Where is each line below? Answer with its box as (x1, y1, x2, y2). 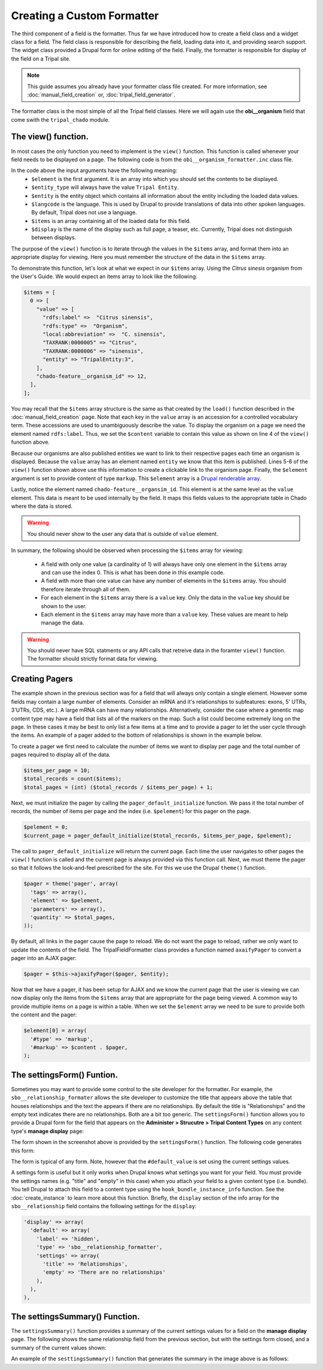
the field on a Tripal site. (11, 55, 71, 62)
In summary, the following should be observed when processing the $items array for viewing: (11, 547, 243, 554)
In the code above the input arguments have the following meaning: (11, 167, 178, 174)
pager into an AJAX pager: (11, 955, 77, 962)
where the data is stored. (11, 502, 73, 510)
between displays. (31, 234, 77, 241)
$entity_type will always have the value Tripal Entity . (31, 183, 179, 191)
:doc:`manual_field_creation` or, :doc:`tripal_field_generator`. (27, 91, 176, 98)
